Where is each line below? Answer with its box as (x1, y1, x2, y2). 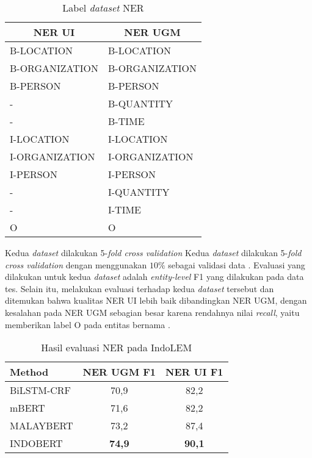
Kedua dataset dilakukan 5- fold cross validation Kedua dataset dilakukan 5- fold (5, 246, 302, 259)
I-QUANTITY (108, 185, 170, 199)
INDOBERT (10, 436, 63, 451)
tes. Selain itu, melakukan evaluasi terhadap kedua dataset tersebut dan (5, 282, 274, 295)
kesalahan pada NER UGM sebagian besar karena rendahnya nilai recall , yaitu (5, 306, 300, 318)
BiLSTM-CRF (10, 383, 71, 398)
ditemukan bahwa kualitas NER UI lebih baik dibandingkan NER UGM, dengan (5, 294, 307, 307)
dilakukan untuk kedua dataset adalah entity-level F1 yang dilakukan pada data (5, 270, 304, 283)
